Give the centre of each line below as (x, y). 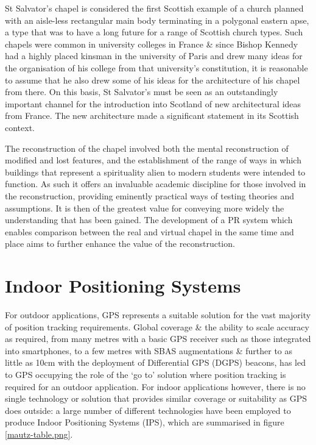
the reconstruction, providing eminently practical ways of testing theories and (149, 195)
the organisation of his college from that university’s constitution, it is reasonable (156, 67)
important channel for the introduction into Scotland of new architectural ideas (153, 103)
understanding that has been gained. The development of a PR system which (149, 220)
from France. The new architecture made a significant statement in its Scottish (152, 116)
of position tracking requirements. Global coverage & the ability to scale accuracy (157, 326)
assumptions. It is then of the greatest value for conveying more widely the (145, 208)
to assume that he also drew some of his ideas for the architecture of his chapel (153, 80)
